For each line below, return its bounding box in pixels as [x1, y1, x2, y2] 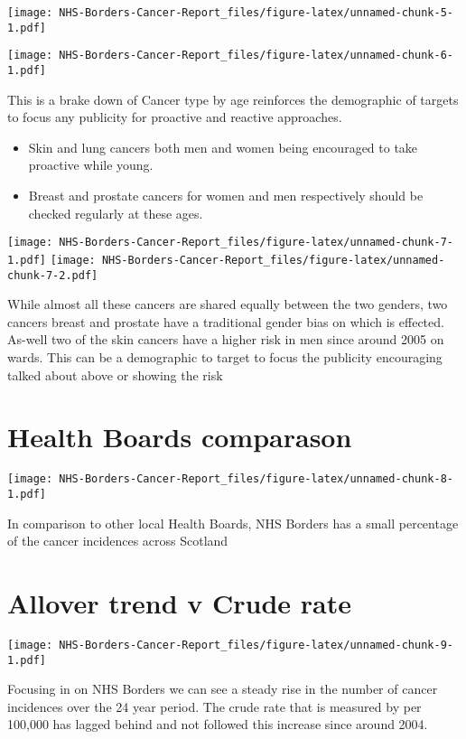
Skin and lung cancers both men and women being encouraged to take [28, 137, 418, 156]
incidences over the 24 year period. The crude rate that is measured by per [7, 697, 422, 716]
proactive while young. [28, 155, 154, 174]
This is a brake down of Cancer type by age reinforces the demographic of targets [7, 89, 459, 108]
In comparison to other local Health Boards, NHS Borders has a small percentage [7, 513, 459, 532]
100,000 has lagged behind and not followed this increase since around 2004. [7, 715, 428, 734]
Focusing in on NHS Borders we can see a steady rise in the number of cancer [7, 679, 438, 698]
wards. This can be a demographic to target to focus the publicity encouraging [7, 347, 443, 366]
